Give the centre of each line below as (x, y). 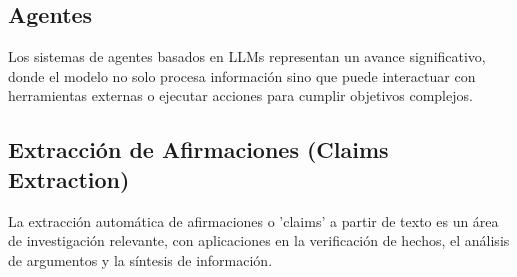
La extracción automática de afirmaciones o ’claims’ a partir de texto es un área (253, 220)
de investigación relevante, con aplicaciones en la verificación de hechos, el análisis (259, 240)
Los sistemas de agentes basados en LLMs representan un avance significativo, (247, 56)
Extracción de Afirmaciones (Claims (198, 149)
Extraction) (69, 178)
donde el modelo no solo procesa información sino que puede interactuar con (242, 75)
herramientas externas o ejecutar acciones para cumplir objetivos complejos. (240, 95)
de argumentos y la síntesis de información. (140, 259)
